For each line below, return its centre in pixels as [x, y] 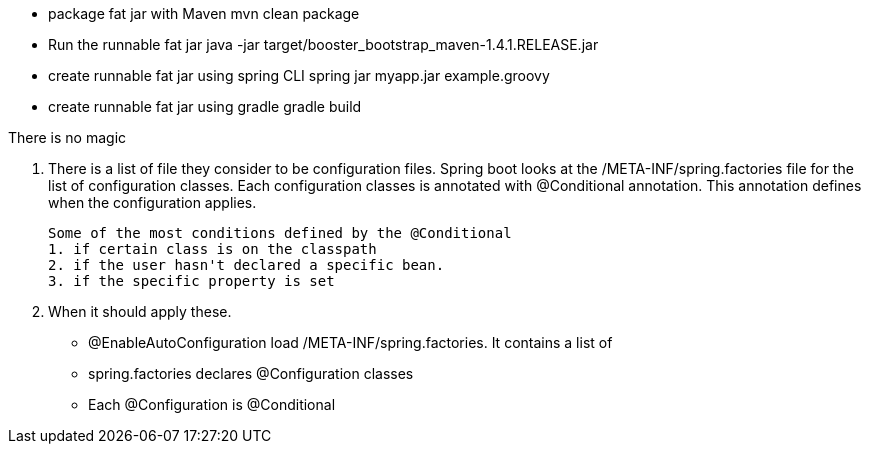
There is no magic [67, 137]
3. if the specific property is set [191, 281]
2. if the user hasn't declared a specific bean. [246, 265]
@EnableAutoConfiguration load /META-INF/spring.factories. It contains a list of [350, 342]
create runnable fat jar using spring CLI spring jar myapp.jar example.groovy [299, 75]
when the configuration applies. [152, 202]
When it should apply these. [140, 311]
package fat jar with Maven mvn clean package [204, 13]
